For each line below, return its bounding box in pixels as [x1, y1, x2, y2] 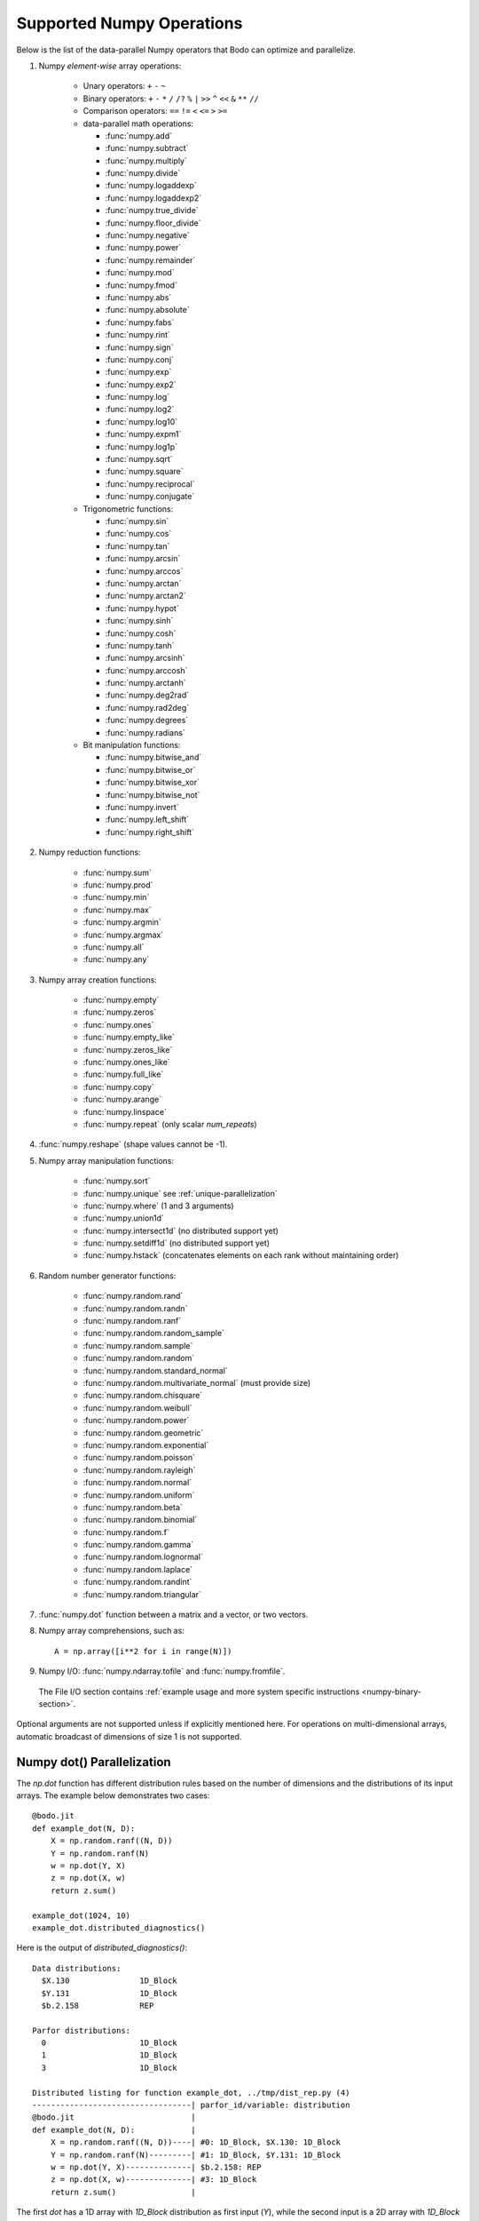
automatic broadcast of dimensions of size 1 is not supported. [16, 1731, 242, 1741]
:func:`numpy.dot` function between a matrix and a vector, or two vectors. [38, 1609, 309, 1620]
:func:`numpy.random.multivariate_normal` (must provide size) [82, 1378, 311, 1388]
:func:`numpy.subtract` [105, 143, 189, 154]
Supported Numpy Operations [16, 13, 243, 33]
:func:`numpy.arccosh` [105, 665, 188, 675]
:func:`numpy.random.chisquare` [82, 1390, 203, 1401]
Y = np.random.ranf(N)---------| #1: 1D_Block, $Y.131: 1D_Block [50, 2150, 342, 2160]
